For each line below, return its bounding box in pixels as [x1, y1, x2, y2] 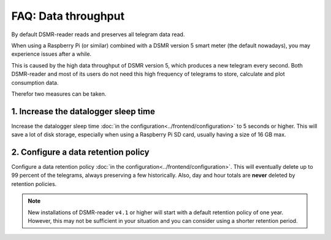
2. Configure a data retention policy [11, 147, 150, 157]
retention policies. [11, 180, 57, 187]
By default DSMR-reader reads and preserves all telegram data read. [11, 31, 185, 38]
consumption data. [11, 79, 59, 86]
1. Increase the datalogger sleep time [11, 106, 156, 117]
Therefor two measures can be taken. [11, 90, 107, 98]
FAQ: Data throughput [11, 9, 125, 23]
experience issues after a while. [11, 50, 92, 58]
